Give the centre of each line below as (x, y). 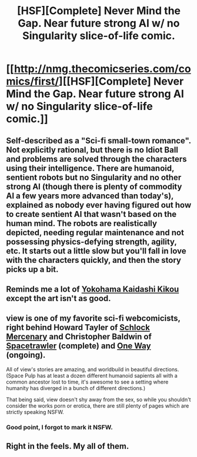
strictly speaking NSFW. (35, 412)
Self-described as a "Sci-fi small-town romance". (98, 140)
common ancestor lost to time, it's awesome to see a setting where (87, 382)
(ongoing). (26, 355)
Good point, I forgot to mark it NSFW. (59, 427)
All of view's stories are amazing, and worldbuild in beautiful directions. (93, 369)
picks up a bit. (32, 269)
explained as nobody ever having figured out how (99, 205)
